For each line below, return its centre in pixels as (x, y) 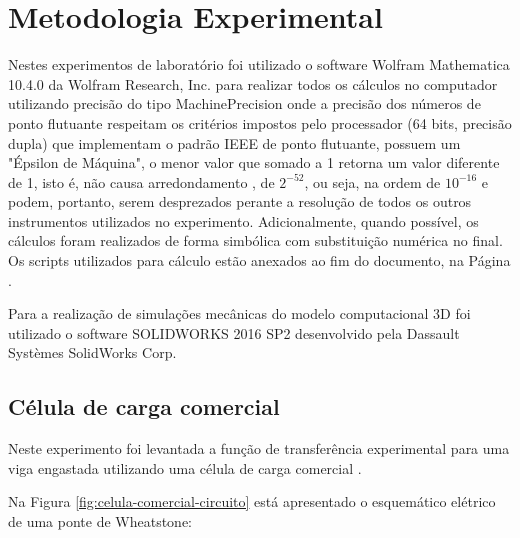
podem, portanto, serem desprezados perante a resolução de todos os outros (240, 201)
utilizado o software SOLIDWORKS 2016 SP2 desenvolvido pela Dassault (234, 332)
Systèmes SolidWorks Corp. (92, 352)
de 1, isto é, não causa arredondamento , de (141, 181)
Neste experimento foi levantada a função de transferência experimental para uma (259, 448)
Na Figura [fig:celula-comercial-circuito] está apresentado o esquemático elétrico (252, 501)
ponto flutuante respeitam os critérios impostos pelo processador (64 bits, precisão (260, 122)
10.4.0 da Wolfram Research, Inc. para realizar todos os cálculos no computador (253, 83)
